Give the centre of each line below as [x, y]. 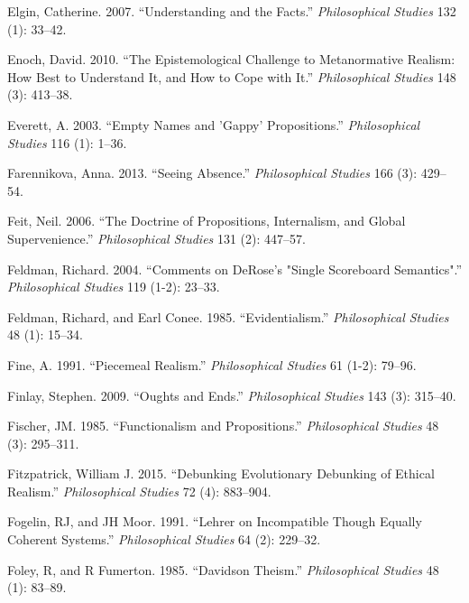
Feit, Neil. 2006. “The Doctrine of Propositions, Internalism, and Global [207, 221]
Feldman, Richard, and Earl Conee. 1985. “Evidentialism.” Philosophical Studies [228, 316]
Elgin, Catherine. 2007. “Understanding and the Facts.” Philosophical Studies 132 [232, 11]
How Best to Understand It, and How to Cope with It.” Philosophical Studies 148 [232, 76]
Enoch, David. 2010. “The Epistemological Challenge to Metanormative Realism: [231, 59]
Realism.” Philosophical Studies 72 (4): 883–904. [139, 491]
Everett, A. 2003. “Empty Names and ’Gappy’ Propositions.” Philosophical [214, 124]
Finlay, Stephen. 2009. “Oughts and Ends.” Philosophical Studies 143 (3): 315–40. [232, 395]
